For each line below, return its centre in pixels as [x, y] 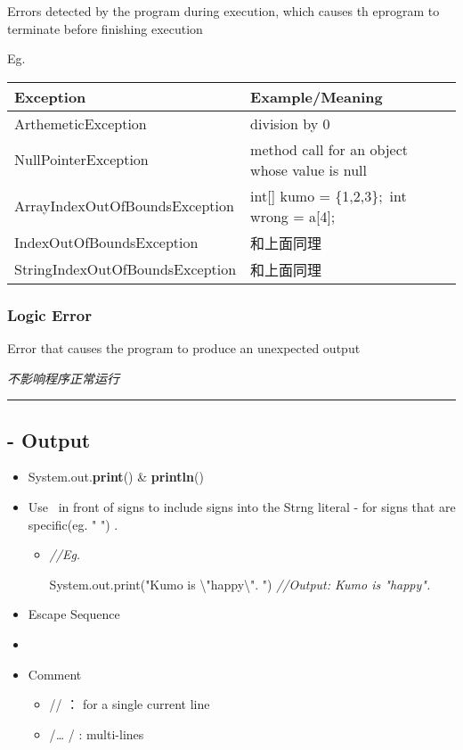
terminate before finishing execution [105, 28]
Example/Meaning [317, 96]
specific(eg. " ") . [73, 524]
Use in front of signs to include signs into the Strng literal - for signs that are [242, 506]
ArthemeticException [81, 123]
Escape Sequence [74, 614]
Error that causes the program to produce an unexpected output [184, 348]
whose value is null [309, 169]
